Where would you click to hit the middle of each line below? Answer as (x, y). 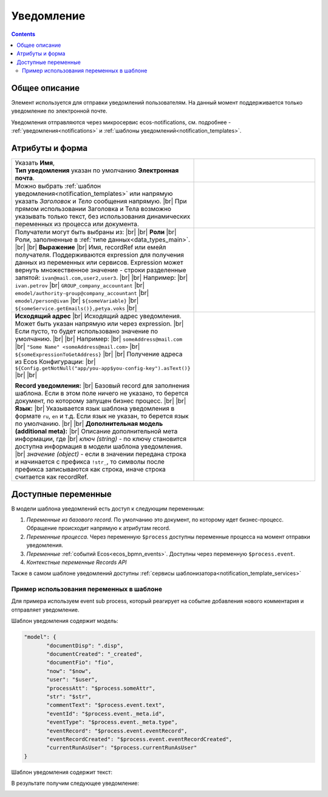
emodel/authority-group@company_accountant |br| (82, 293)
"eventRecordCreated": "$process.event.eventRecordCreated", (139, 739)
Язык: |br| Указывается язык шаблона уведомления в (95, 409)
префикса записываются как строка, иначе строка (91, 470)
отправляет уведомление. (45, 610)
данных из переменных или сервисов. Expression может (99, 263)
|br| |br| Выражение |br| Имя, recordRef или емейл (91, 248)
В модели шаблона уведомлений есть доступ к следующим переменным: (108, 509)
